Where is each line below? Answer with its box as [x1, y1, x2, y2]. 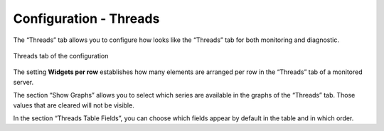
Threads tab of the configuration [13, 51, 109, 60]
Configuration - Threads [13, 11, 160, 26]
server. [13, 78, 34, 86]
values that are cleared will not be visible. [13, 100, 134, 110]
